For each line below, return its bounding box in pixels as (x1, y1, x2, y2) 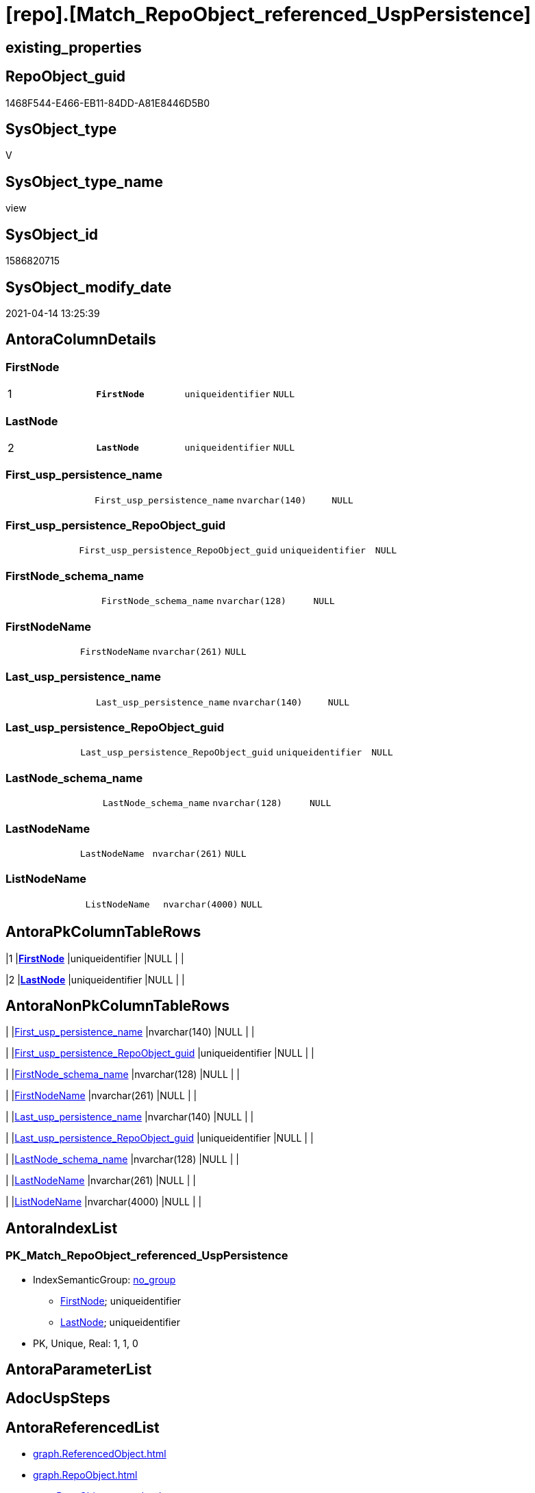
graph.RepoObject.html (33, 1469, 138, 1481)
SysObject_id (5, 225, 99, 243)
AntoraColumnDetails (5, 331, 156, 349)
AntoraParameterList (5, 1361, 152, 1379)
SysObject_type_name (5, 173, 164, 190)
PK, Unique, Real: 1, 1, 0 (33, 1337, 138, 1349)
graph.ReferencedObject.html (33, 1448, 166, 1460)
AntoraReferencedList (5, 1418, 160, 1436)
